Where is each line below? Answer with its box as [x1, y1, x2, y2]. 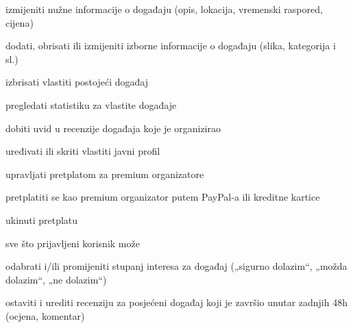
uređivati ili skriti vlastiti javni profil [5, 144, 160, 158]
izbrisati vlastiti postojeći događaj [5, 75, 148, 89]
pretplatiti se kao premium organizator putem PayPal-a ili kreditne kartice [5, 190, 320, 204]
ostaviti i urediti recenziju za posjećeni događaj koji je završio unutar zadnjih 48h [5, 295, 348, 310]
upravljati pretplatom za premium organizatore [5, 166, 204, 181]
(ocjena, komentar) [5, 308, 85, 323]
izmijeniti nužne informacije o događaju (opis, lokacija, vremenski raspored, [5, 2, 323, 16]
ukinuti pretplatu [5, 212, 78, 227]
